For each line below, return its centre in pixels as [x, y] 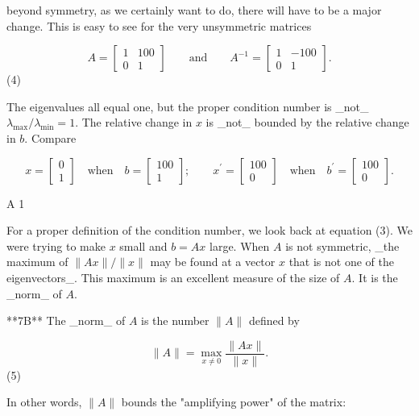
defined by [274, 320]
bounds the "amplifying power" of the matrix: [234, 402]
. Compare [50, 137]
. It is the [375, 277]
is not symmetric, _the [342, 245]
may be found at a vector [213, 262]
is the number [175, 320]
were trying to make [56, 245]
